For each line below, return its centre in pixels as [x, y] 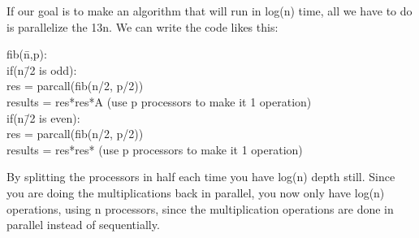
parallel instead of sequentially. [83, 225]
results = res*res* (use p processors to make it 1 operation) [155, 149]
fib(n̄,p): [27, 54]
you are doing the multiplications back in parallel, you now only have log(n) [196, 192]
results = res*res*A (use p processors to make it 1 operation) [159, 101]
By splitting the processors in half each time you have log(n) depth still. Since [201, 177]
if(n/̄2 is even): [43, 117]
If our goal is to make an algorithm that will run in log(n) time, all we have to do [209, 11]
